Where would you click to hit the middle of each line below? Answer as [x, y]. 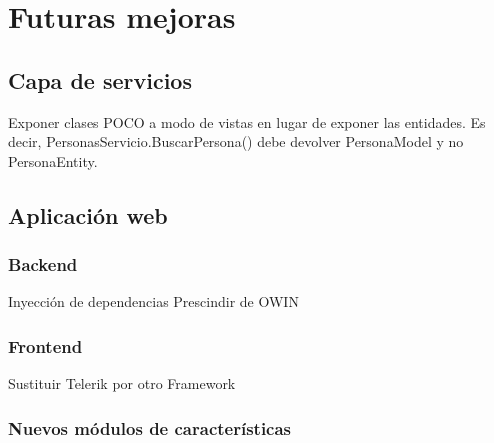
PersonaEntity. [53, 160]
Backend [43, 264]
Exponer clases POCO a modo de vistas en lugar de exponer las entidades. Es [247, 121]
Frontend [45, 345]
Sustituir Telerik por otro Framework [122, 383]
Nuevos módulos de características [150, 427]
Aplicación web [88, 214]
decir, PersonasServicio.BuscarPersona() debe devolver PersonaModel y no [236, 141]
